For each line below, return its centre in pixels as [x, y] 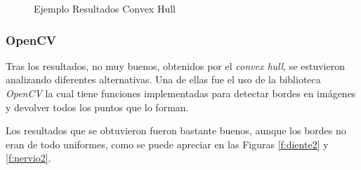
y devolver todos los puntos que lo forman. [97, 107]
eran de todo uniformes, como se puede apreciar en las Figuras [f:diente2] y [167, 144]
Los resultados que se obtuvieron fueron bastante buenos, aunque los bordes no [176, 130]
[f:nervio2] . [28, 158]
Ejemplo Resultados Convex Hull [105, 8]
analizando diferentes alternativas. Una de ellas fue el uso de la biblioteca [163, 79]
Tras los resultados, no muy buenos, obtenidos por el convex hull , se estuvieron [175, 65]
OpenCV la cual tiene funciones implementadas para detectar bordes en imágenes [181, 93]
